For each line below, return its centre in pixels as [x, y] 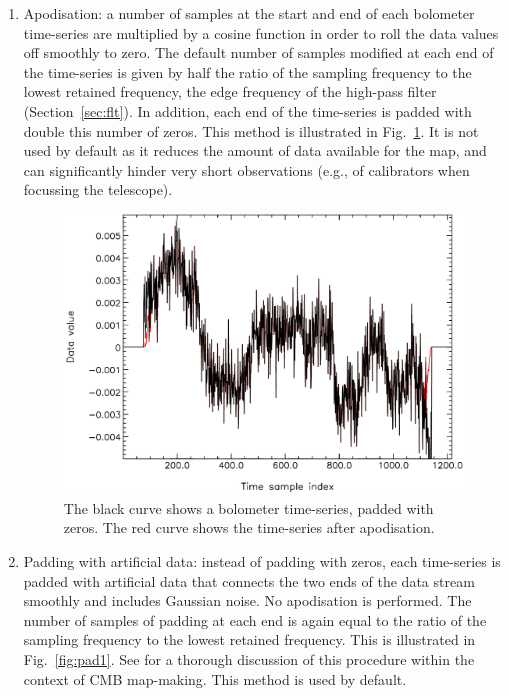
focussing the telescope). [98, 189]
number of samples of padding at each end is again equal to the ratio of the [255, 619]
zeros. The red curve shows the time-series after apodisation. [249, 527]
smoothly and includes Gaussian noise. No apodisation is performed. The [247, 600]
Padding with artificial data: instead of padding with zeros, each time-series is [262, 560]
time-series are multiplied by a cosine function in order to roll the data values [261, 32]
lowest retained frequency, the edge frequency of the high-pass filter [230, 91]
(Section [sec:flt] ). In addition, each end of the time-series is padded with [247, 110]
